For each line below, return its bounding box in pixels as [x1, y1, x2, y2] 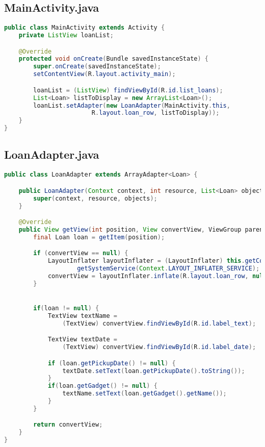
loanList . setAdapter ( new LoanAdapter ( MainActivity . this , [33, 102, 230, 109]
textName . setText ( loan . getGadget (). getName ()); [62, 390, 227, 398]
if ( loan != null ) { [33, 305, 99, 312]
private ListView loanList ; [18, 32, 114, 39]
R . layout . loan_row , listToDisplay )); [91, 109, 220, 117]
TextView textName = [47, 312, 117, 319]
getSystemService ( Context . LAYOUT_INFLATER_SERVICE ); [77, 265, 260, 272]
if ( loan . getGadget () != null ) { [47, 382, 157, 390]
